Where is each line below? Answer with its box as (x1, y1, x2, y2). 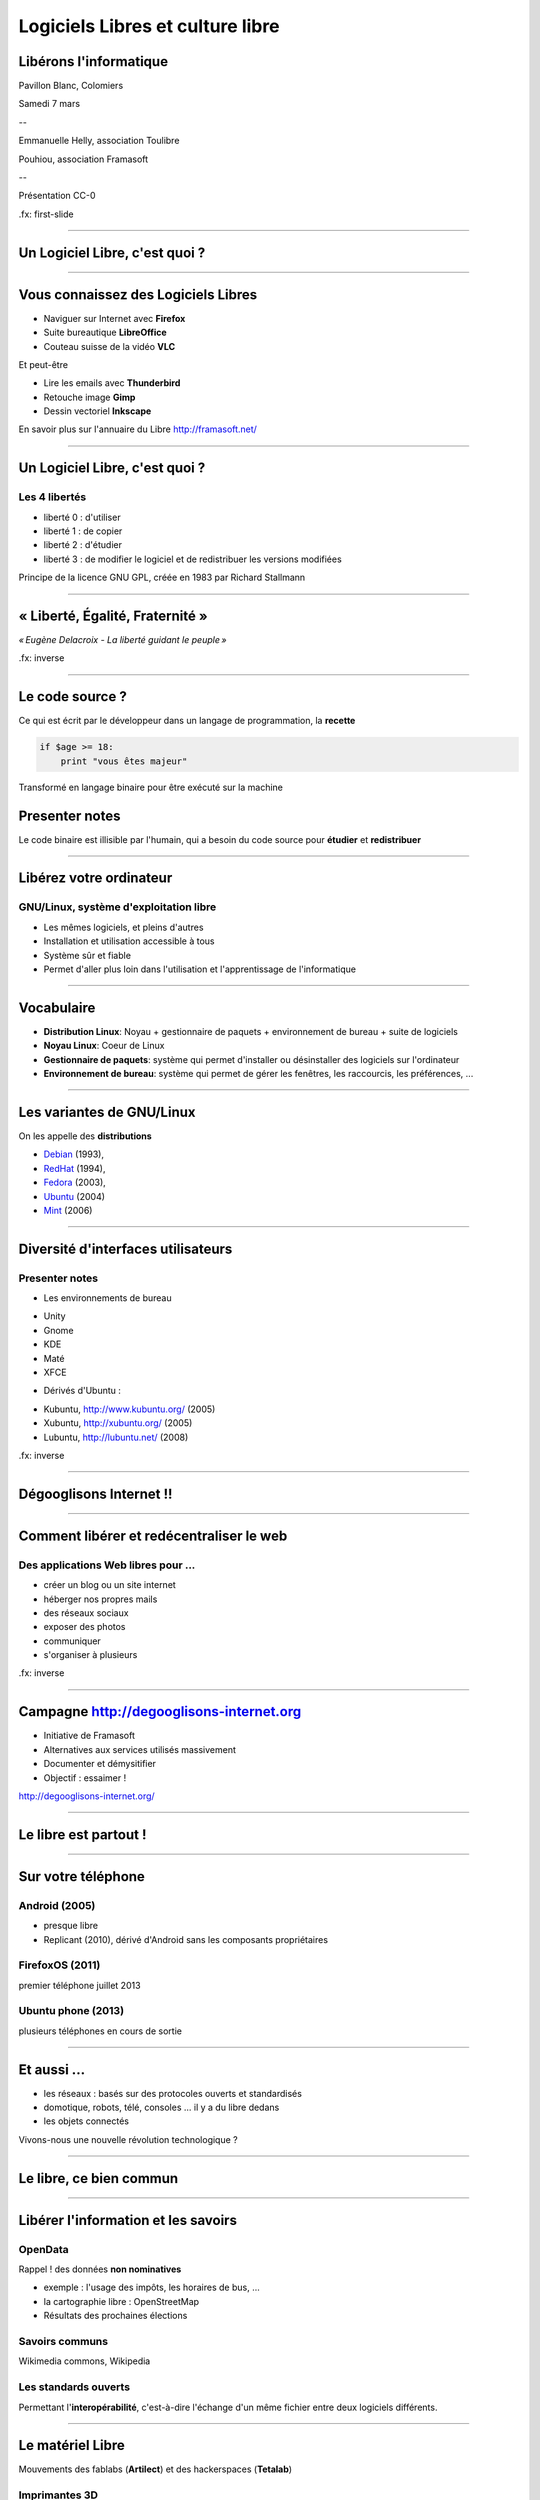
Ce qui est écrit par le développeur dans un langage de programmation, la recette (18, 715, 356, 727)
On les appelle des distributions (18, 1130, 152, 1142)
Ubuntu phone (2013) (18, 2004, 125, 2018)
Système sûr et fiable (43, 949, 132, 961)
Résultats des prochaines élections (43, 2310, 188, 2322)
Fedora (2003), (43, 1176, 107, 1189)
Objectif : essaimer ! (43, 1771, 127, 1784)
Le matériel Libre (18, 2437, 125, 2454)
